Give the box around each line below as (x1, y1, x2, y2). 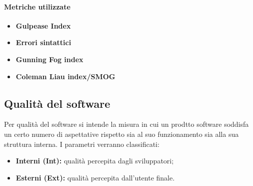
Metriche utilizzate (4, 1, 70, 12)
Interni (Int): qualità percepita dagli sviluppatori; (15, 155, 174, 166)
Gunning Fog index (15, 54, 83, 64)
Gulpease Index (15, 20, 71, 31)
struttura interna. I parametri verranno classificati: (4, 138, 159, 149)
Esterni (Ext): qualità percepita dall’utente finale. (15, 172, 175, 182)
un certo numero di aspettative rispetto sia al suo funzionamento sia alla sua (4, 128, 239, 139)
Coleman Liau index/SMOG (15, 71, 115, 81)
